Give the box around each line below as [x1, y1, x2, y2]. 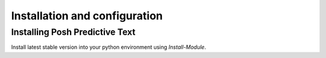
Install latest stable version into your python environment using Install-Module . [11, 43, 206, 51]
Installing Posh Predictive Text [11, 27, 136, 37]
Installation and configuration [11, 9, 163, 22]
